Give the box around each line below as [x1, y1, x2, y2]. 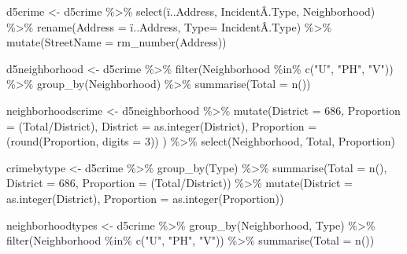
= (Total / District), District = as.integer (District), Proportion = [6, 117, 317, 134]
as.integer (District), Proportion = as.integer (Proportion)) [6, 190, 284, 206]
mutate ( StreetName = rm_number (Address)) [6, 34, 227, 50]
